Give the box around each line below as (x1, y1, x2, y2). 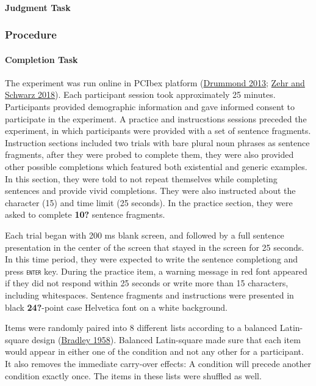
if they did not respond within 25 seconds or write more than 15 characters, (5, 277, 289, 289)
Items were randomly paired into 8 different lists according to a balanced (5, 321, 278, 334)
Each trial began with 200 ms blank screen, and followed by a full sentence (5, 228, 284, 241)
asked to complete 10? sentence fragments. (5, 208, 165, 221)
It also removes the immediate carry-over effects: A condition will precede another (5, 357, 312, 369)
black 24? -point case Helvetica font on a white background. (5, 300, 228, 313)
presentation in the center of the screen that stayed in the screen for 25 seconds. (5, 240, 304, 253)
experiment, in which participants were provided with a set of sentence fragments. (5, 124, 311, 137)
